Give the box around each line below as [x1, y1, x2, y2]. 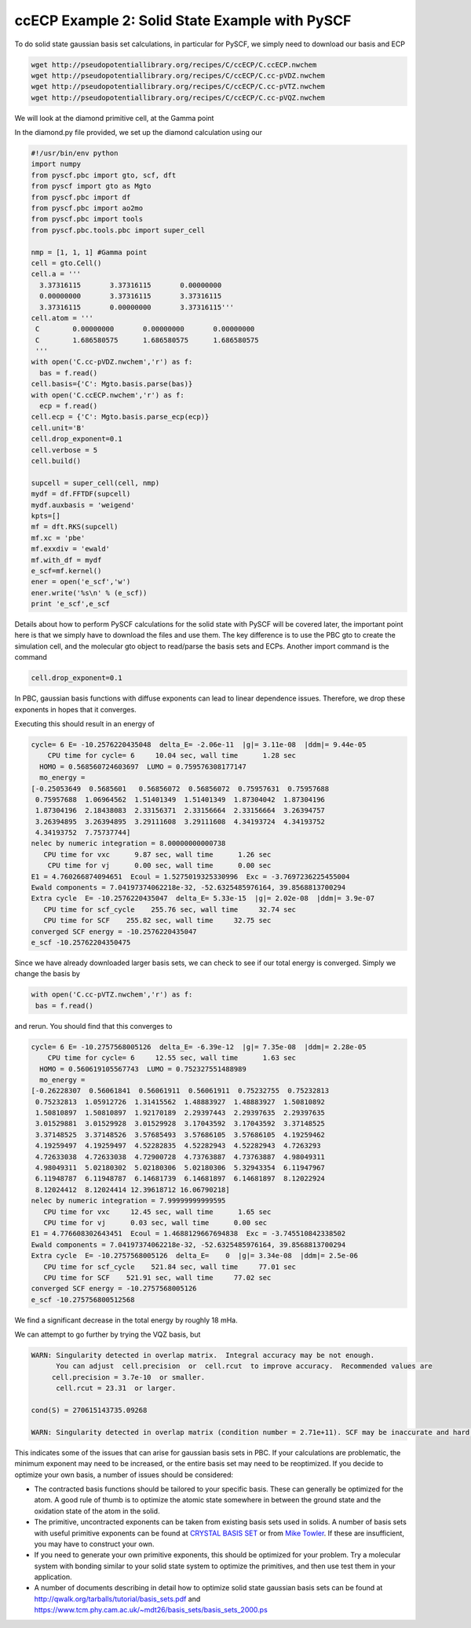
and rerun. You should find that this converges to [14, 1021, 173, 1030]
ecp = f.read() [39, 401, 98, 411]
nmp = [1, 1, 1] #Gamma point [31, 247, 148, 257]
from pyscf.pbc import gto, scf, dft [31, 170, 177, 180]
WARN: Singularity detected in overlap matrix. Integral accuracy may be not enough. [31, 1351, 375, 1360]
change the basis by [14, 969, 80, 979]
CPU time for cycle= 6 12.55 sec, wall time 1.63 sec [47, 1053, 297, 1063]
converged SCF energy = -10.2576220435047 [31, 927, 197, 936]
